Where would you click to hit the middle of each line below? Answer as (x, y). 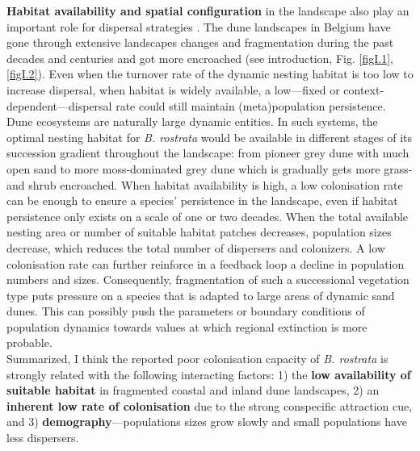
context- (364, 89)
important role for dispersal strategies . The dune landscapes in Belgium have (199, 26)
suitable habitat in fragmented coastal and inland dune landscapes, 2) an (193, 390)
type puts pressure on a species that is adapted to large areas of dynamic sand (201, 295)
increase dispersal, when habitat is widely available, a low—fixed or (173, 89)
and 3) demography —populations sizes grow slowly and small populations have (207, 422)
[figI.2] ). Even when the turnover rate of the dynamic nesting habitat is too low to (210, 74)
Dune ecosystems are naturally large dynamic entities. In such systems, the (192, 121)
